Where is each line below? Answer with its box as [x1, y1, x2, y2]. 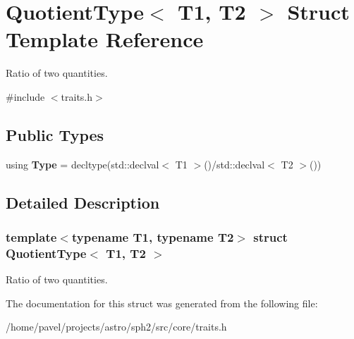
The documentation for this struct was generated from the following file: [6, 295, 318, 310]
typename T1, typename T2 [71, 228, 234, 245]
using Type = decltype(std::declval [6, 156, 159, 171]
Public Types [6, 123, 104, 145]
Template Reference [6, 25, 204, 54]
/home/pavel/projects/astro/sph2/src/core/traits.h [6, 319, 227, 334]
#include [6, 89, 45, 104]
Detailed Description [6, 191, 160, 213]
